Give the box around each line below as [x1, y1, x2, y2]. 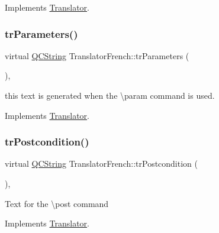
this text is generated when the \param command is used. [5, 89, 215, 101]
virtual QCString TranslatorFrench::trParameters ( [5, 49, 189, 62]
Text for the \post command [5, 197, 109, 209]
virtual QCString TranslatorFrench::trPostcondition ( [5, 157, 198, 170]
